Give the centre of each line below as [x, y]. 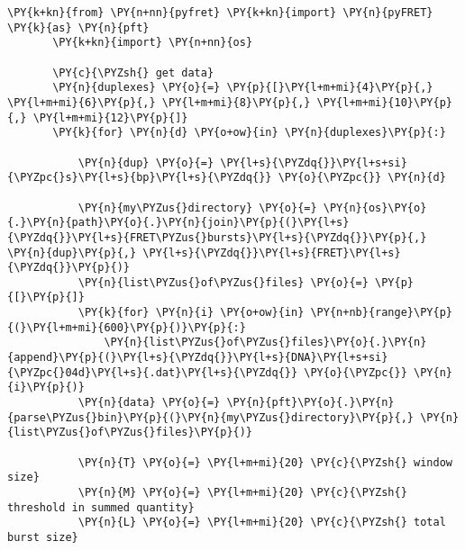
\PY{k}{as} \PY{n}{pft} [78, 27]
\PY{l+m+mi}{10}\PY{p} [384, 102]
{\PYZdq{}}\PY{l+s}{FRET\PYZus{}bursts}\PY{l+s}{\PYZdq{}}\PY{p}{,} [217, 237]
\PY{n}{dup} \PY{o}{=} [146, 162]
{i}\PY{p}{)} [46, 388]
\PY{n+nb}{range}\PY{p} [381, 313]
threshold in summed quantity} [101, 507]
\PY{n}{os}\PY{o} [375, 207]
